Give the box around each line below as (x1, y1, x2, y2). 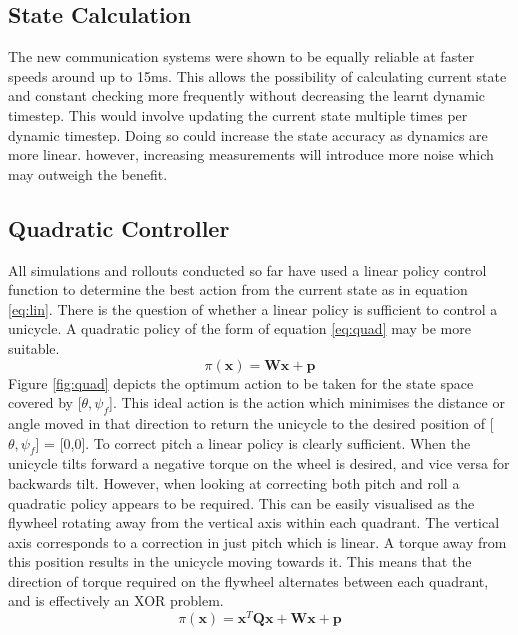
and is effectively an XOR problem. (8, 590, 224, 611)
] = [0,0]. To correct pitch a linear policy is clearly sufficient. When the (35, 432, 471, 453)
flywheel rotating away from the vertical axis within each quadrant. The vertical (8, 512, 500, 533)
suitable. (8, 337, 60, 358)
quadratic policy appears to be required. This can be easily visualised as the (8, 492, 475, 513)
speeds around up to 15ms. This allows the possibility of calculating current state (8, 65, 507, 86)
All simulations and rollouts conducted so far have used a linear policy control (8, 259, 487, 280)
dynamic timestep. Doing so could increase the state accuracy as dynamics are (8, 124, 488, 145)
